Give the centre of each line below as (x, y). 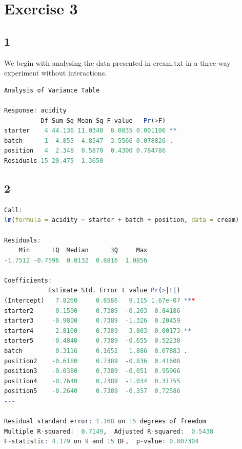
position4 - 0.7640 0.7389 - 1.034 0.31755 (92, 381)
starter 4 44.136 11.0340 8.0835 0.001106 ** (90, 131)
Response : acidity (35, 110)
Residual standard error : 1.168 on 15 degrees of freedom (105, 422)
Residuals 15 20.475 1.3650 (54, 161)
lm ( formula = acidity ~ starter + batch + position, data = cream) (122, 220)
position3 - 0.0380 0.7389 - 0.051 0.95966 (92, 371)
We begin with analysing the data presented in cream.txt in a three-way (117, 62)
